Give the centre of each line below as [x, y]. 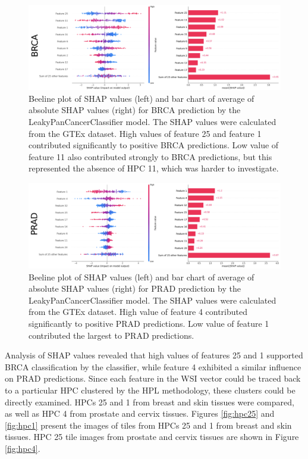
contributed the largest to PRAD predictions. [111, 335]
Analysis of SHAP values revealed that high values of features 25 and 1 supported [154, 355]
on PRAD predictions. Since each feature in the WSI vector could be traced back [153, 378]
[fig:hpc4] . [23, 449]
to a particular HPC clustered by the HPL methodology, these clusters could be [150, 390]
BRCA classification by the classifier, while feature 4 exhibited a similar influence [153, 366]
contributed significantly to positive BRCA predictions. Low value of [154, 145]
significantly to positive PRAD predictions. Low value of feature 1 [149, 324]
